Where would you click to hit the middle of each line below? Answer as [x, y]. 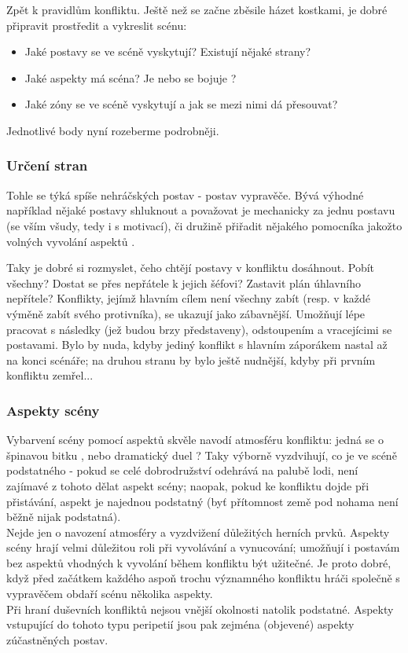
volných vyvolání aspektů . [71, 241]
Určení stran [47, 165]
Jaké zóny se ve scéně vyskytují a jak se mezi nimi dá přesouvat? [181, 104]
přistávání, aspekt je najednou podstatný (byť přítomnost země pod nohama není [202, 501]
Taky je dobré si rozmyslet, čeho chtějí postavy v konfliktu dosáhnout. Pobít [191, 268]
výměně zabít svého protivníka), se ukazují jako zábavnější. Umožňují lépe [186, 313]
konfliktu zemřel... [50, 375]
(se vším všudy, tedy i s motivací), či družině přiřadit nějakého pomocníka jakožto [204, 225]
